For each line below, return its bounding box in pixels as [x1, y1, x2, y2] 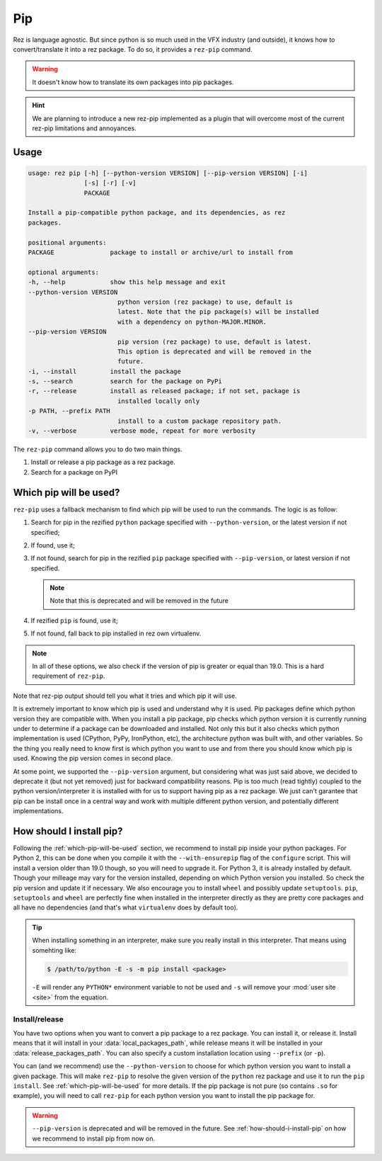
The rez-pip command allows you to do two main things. [13, 445, 183, 453]
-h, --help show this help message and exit [28, 278, 226, 286]
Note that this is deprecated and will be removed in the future [50, 596, 229, 605]
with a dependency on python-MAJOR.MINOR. [117, 317, 267, 326]
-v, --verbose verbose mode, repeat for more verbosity [28, 427, 256, 435]
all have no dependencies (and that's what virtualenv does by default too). [13, 903, 238, 912]
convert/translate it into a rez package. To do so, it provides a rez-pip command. [13, 45, 253, 53]
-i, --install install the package [28, 367, 182, 375]
